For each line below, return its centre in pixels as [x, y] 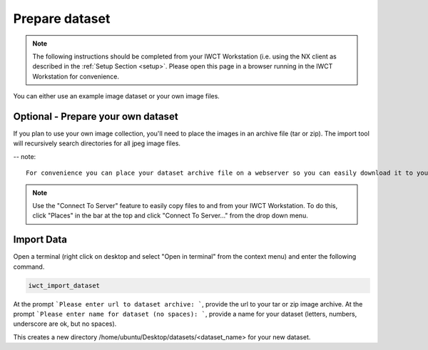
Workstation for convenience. [76, 76]
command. [29, 267]
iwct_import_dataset [64, 285]
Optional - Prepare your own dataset [96, 117]
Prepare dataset [62, 19]
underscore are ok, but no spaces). [65, 324]
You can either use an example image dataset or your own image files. [117, 96]
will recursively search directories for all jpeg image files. [97, 143]
